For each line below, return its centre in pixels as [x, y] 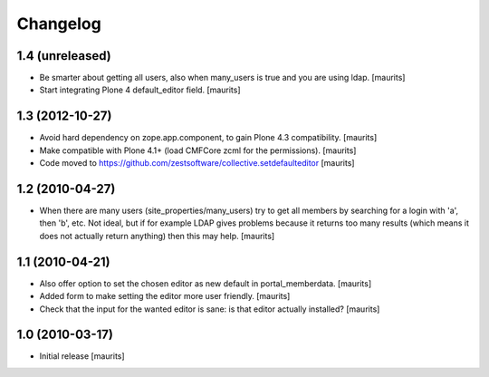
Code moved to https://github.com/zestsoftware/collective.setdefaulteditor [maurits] [197, 163]
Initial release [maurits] [82, 356]
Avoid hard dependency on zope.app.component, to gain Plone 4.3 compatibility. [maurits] [208, 138]
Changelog [59, 24]
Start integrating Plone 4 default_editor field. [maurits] [140, 90]
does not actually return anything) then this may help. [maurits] [157, 236]
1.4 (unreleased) [64, 56]
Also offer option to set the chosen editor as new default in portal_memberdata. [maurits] [206, 283]
